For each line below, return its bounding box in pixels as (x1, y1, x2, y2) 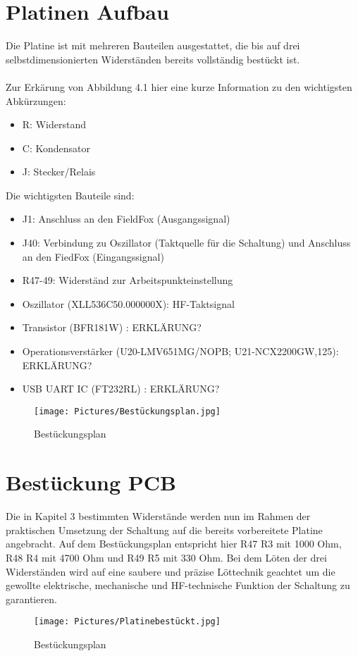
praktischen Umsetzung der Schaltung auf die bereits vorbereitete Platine (6, 522, 323, 537)
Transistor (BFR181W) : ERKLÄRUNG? (22, 320, 202, 335)
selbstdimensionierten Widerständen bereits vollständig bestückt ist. (6, 51, 300, 66)
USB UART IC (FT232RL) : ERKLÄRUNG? (22, 381, 220, 396)
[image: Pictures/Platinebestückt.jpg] (34, 617, 221, 627)
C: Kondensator (22, 140, 90, 155)
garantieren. (6, 591, 57, 606)
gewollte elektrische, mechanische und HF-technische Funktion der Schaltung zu (6, 578, 350, 593)
